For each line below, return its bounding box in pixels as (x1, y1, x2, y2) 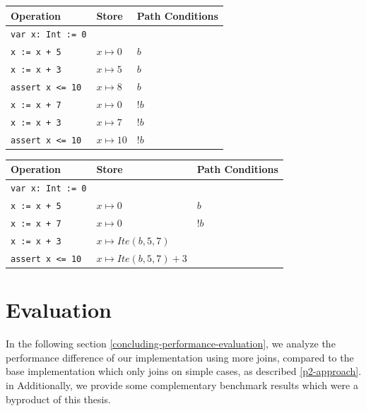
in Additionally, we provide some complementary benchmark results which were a (6, 377, 358, 392)
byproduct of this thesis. (6, 391, 111, 406)
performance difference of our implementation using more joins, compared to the (6, 350, 354, 364)
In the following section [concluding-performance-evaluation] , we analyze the (6, 336, 336, 351)
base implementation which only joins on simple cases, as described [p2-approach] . (6, 364, 362, 379)
